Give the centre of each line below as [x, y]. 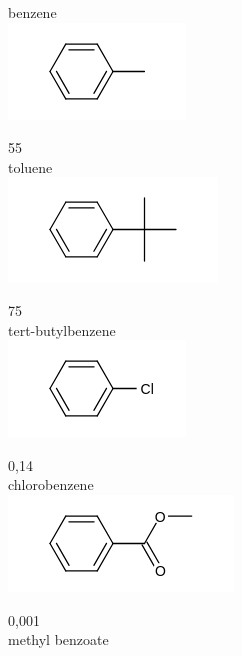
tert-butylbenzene [62, 329]
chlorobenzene [51, 484]
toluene [30, 166]
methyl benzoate [58, 639]
